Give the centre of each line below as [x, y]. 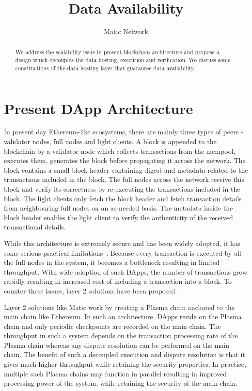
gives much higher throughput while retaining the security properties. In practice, [125, 364]
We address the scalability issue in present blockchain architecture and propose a [117, 52]
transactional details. [35, 227]
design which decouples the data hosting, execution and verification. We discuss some [123, 60]
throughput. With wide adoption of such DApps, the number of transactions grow [126, 271]
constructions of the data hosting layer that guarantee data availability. [105, 68]
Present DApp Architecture [99, 108]
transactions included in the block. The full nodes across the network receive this [124, 179]
